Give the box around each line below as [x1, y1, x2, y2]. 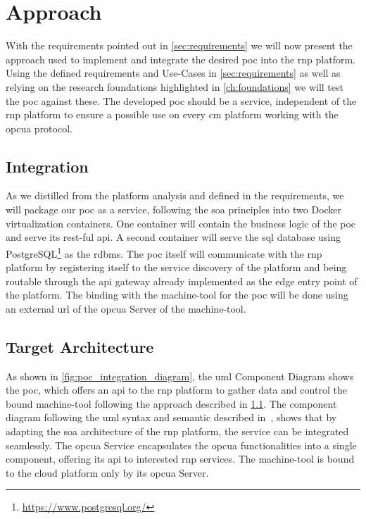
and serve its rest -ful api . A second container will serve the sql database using [6, 230, 341, 244]
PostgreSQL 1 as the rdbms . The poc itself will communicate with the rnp [6, 244, 322, 261]
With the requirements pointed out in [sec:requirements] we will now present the [6, 38, 353, 53]
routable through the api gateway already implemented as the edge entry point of [6, 273, 358, 288]
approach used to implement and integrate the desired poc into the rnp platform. [6, 51, 356, 66]
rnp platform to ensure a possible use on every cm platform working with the [6, 107, 339, 122]
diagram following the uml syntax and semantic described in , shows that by [6, 410, 337, 425]
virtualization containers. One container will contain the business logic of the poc [6, 215, 356, 230]
